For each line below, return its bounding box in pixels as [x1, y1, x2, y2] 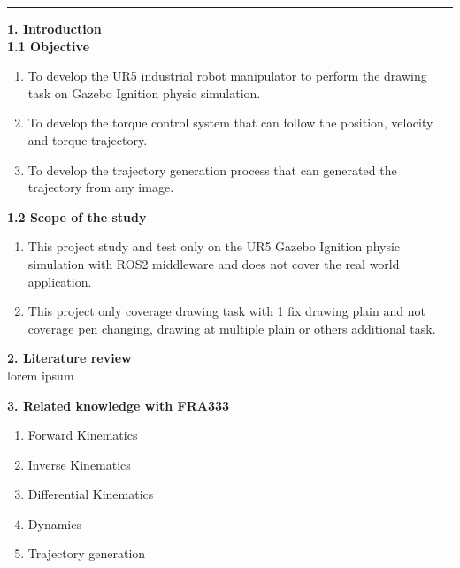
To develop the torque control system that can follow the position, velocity [27, 113, 433, 132]
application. [27, 272, 92, 290]
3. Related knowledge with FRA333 [7, 395, 230, 414]
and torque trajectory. [27, 130, 148, 149]
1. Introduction [7, 19, 102, 37]
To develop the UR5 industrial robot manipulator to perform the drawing [27, 66, 427, 85]
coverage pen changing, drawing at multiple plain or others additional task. [27, 319, 436, 337]
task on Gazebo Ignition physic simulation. [27, 83, 261, 102]
